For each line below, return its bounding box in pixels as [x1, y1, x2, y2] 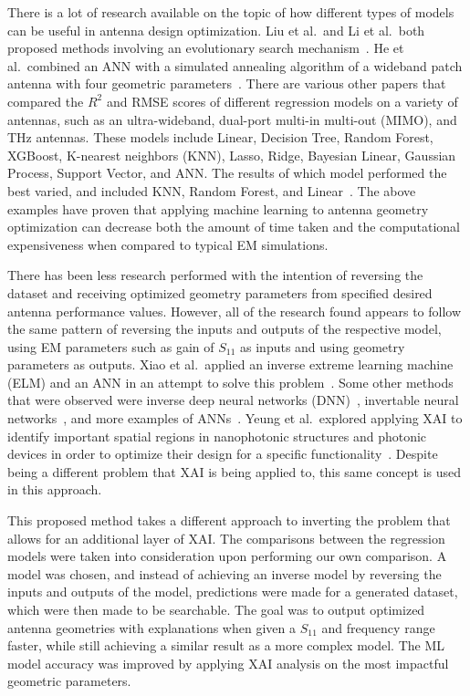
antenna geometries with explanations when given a [7, 618, 296, 637]
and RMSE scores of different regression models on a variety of [106, 91, 458, 110]
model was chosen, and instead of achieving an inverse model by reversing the [7, 564, 442, 583]
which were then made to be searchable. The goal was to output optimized [7, 600, 425, 618]
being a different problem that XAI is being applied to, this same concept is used [7, 462, 462, 481]
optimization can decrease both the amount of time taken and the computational [7, 217, 460, 236]
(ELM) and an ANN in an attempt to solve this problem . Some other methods [7, 372, 454, 391]
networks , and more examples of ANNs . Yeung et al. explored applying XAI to [7, 409, 463, 428]
